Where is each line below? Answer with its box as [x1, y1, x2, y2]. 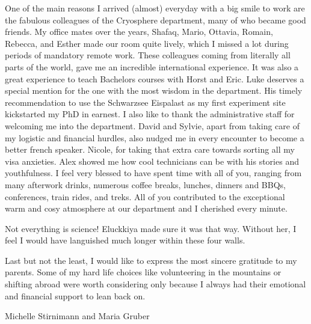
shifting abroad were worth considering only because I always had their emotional [5, 278, 306, 290]
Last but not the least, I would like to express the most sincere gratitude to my [5, 254, 297, 266]
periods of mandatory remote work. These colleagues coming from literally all [5, 49, 291, 61]
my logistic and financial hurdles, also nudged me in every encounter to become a [5, 131, 304, 144]
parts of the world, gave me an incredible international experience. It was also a [5, 60, 299, 73]
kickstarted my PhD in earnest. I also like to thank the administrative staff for [5, 108, 295, 120]
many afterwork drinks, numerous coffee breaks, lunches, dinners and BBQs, [5, 178, 286, 191]
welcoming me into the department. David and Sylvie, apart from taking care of [5, 119, 300, 132]
